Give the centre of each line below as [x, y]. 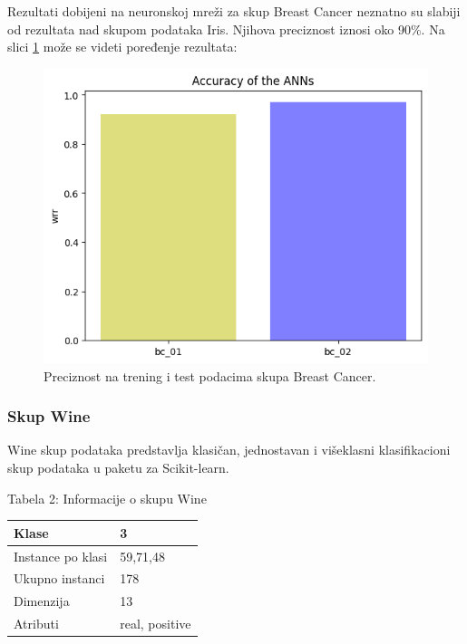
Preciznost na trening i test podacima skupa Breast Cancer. [210, 375]
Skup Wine [49, 416]
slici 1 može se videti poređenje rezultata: [122, 47]
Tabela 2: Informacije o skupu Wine [107, 498]
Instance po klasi [61, 556]
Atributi [36, 624]
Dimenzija [42, 601]
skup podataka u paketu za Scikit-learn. [118, 468]
